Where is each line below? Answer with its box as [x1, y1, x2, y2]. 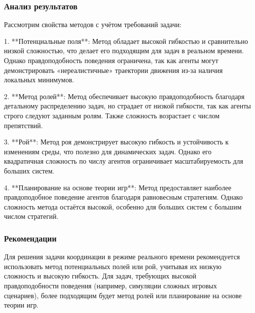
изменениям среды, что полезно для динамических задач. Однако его [4, 146, 212, 156]
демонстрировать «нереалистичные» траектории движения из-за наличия [4, 65, 223, 75]
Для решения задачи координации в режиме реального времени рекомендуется [4, 251, 240, 262]
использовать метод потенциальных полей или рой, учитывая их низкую [4, 261, 221, 271]
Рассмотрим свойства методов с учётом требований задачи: [4, 19, 182, 30]
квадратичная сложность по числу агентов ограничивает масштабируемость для [4, 156, 244, 166]
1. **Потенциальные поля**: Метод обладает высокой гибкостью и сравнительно [4, 35, 248, 46]
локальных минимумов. [4, 74, 74, 85]
